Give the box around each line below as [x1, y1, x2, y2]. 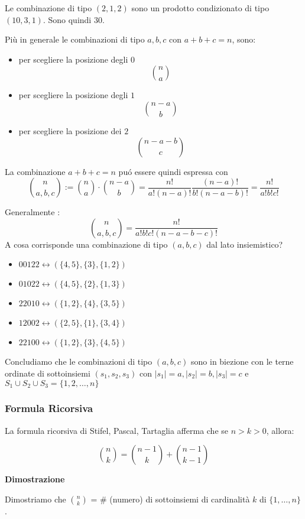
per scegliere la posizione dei [18, 124, 122, 137]
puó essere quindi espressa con [118, 165, 228, 177]
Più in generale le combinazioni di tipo [5, 33, 145, 46]
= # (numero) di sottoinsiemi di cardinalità [90, 492, 250, 505]
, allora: [266, 424, 294, 436]
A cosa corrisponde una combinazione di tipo [5, 238, 168, 250]
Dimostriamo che [5, 492, 66, 505]
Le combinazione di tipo [5, 2, 92, 14]
